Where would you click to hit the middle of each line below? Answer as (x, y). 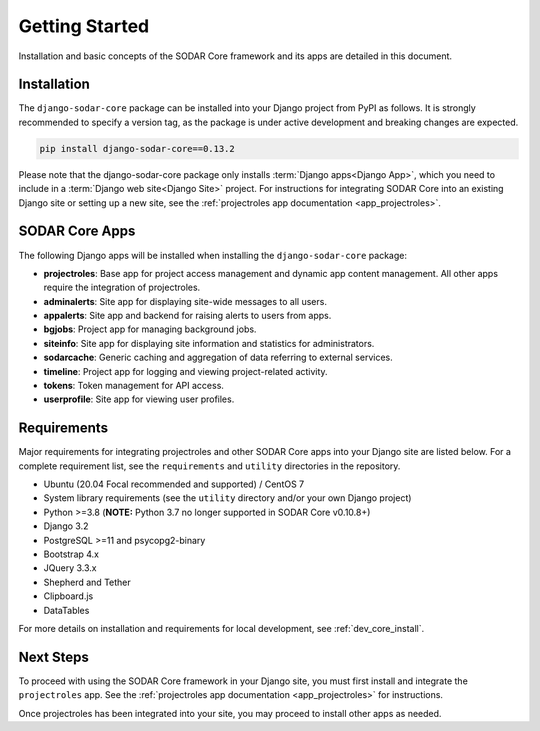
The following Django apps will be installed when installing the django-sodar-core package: (213, 255)
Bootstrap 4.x (71, 554)
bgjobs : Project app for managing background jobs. (150, 329)
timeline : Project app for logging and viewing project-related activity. (186, 371)
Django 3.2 (66, 526)
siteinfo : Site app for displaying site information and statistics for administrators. (209, 343)
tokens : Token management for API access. (134, 386)
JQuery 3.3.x (70, 568)
